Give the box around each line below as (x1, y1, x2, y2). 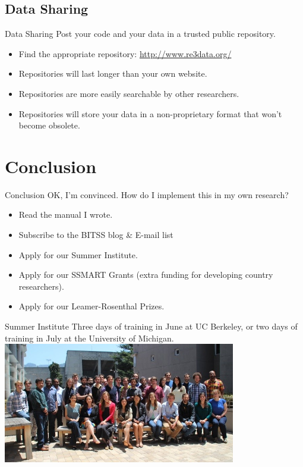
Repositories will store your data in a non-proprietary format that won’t (18, 107, 282, 120)
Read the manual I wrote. (18, 208, 113, 221)
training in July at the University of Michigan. (5, 331, 174, 344)
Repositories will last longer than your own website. (18, 67, 207, 80)
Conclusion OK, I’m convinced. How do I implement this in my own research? (5, 188, 289, 200)
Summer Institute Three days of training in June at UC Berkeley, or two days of (5, 320, 298, 333)
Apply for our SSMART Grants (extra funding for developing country (18, 268, 273, 281)
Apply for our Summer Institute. (18, 248, 138, 261)
